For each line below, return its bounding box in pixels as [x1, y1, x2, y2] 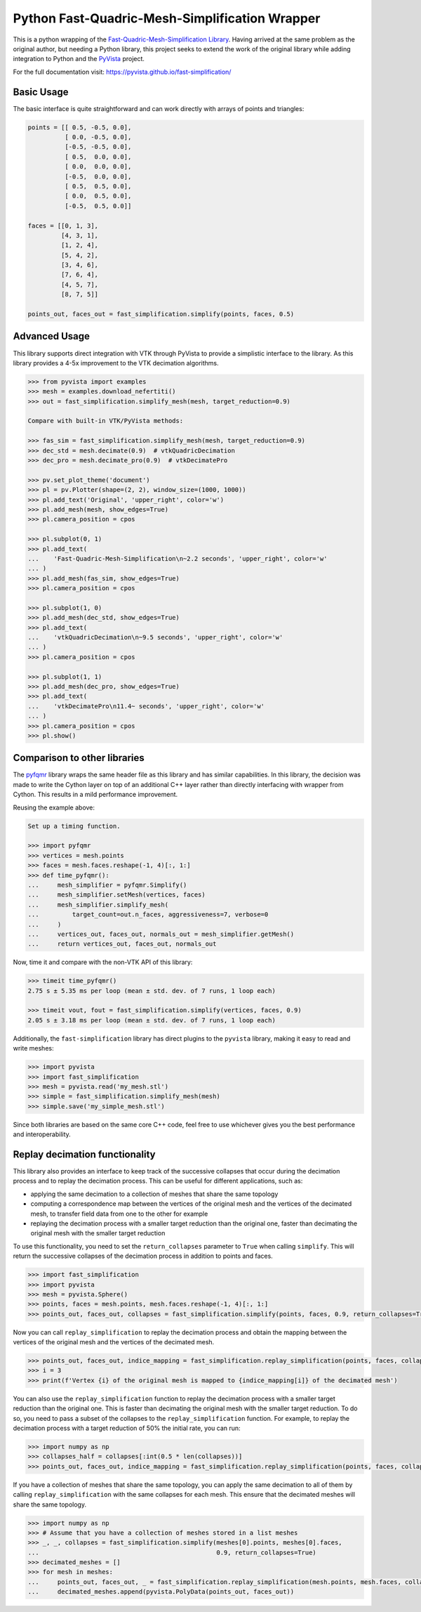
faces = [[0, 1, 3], [27, 221, 98, 230]
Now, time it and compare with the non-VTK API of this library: [13, 958, 193, 966]
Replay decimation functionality [13, 1148, 156, 1160]
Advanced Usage [13, 330, 91, 342]
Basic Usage [13, 86, 69, 98]
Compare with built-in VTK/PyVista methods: [27, 417, 184, 425]
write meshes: [13, 1044, 54, 1053]
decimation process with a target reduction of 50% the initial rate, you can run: [13, 1424, 241, 1433]
